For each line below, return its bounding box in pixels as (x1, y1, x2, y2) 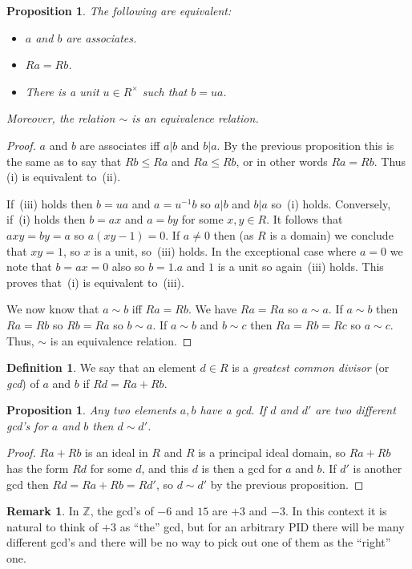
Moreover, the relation (6, 110, 115, 127)
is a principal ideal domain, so (198, 444, 345, 461)
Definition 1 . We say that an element (6, 359, 196, 376)
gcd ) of (6, 374, 39, 391)
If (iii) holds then (6, 195, 93, 212)
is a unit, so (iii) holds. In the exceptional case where (94, 242, 357, 259)
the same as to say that (6, 152, 122, 169)
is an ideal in (85, 444, 148, 461)
